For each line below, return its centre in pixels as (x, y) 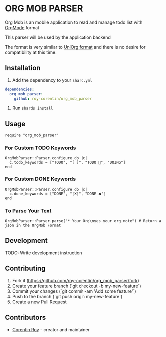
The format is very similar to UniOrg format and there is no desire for (75, 47)
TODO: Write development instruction (43, 253)
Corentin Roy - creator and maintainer (51, 329)
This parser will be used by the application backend (58, 37)
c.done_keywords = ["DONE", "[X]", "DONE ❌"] (58, 194)
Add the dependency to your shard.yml (52, 80)
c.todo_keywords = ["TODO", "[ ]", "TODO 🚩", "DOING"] (68, 163)
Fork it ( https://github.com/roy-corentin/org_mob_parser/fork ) (76, 280)
